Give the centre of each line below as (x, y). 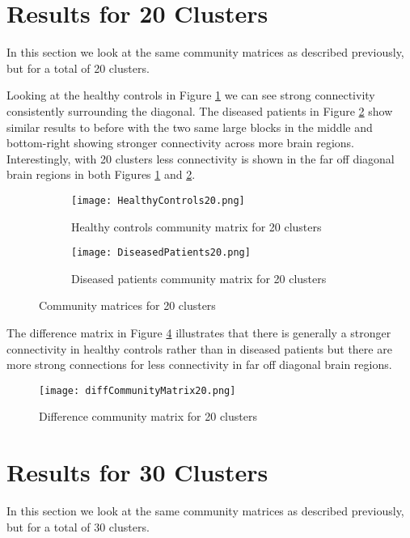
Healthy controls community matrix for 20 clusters (197, 226)
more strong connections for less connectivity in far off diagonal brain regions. (199, 364)
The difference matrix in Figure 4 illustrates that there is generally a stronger (199, 332)
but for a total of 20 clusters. (78, 68)
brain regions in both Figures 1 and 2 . (101, 174)
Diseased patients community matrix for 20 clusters (199, 278)
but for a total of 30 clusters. (78, 526)
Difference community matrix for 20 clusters (148, 416)
